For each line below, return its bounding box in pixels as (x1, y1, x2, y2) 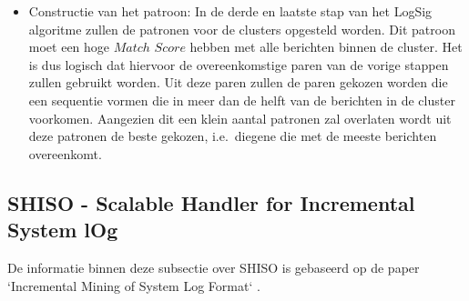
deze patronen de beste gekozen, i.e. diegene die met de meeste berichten (28, 126, 437, 145)
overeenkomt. (28, 144, 102, 163)
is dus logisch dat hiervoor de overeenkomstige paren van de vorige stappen (28, 55, 449, 74)
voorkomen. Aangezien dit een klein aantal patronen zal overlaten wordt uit (28, 108, 452, 127)
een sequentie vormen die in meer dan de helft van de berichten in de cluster (28, 90, 455, 109)
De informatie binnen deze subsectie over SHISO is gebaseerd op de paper (7, 257, 420, 276)
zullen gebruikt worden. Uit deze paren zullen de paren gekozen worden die (28, 73, 448, 92)
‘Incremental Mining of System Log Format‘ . (7, 276, 260, 295)
